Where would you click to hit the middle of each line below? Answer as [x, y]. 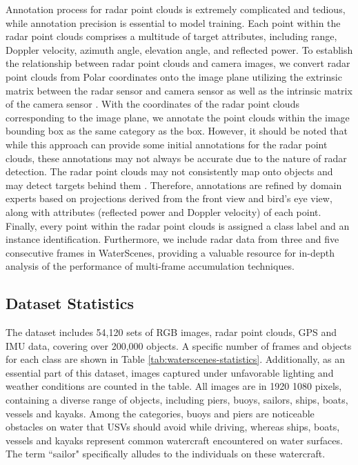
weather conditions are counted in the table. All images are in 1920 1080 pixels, [174, 386]
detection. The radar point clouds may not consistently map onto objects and [169, 171]
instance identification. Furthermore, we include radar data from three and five [172, 239]
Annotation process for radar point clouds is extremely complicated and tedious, [176, 9]
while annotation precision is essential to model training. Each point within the [173, 22]
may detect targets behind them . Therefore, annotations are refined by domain [174, 185]
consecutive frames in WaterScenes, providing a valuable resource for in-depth [170, 252]
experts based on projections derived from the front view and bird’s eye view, [169, 198]
